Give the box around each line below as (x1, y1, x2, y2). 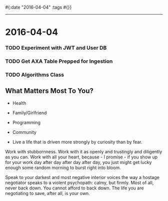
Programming (12, 119, 41, 125)
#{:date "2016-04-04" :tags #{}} (5, 5, 72, 10)
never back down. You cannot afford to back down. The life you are (5, 185, 144, 191)
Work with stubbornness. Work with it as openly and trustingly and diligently (5, 148, 162, 154)
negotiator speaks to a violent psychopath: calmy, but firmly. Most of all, (5, 179, 154, 185)
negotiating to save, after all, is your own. (5, 190, 90, 196)
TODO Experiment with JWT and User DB (5, 45, 107, 52)
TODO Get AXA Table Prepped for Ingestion (5, 58, 113, 65)
